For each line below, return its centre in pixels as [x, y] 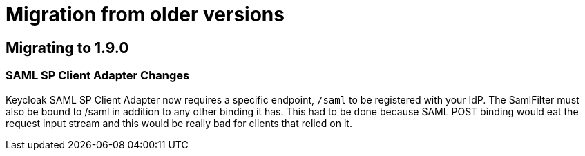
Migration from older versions [145, 14]
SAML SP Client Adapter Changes [98, 76]
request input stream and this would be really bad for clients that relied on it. [179, 123]
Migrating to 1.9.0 [67, 48]
